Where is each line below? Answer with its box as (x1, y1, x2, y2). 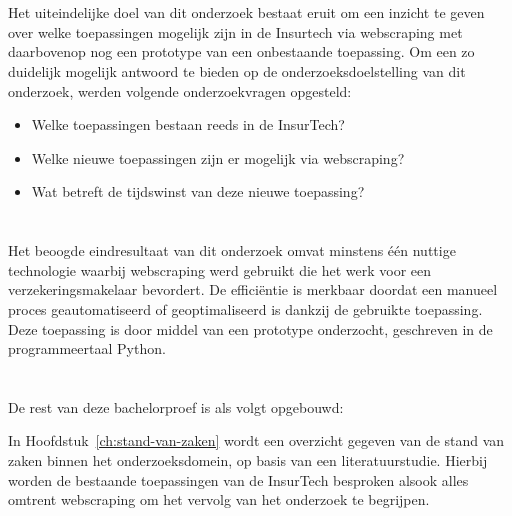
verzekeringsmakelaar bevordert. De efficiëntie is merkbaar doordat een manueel (8, 279, 498, 300)
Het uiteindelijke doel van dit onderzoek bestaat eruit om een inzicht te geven (8, 2, 485, 23)
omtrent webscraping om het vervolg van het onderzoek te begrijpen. (8, 489, 430, 510)
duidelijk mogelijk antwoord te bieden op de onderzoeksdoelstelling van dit (8, 60, 466, 81)
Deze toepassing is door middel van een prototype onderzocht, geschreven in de (8, 318, 493, 339)
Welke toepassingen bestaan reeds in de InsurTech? (31, 114, 345, 135)
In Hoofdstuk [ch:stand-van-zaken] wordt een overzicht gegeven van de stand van (8, 430, 505, 451)
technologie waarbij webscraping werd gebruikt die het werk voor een (8, 259, 432, 280)
